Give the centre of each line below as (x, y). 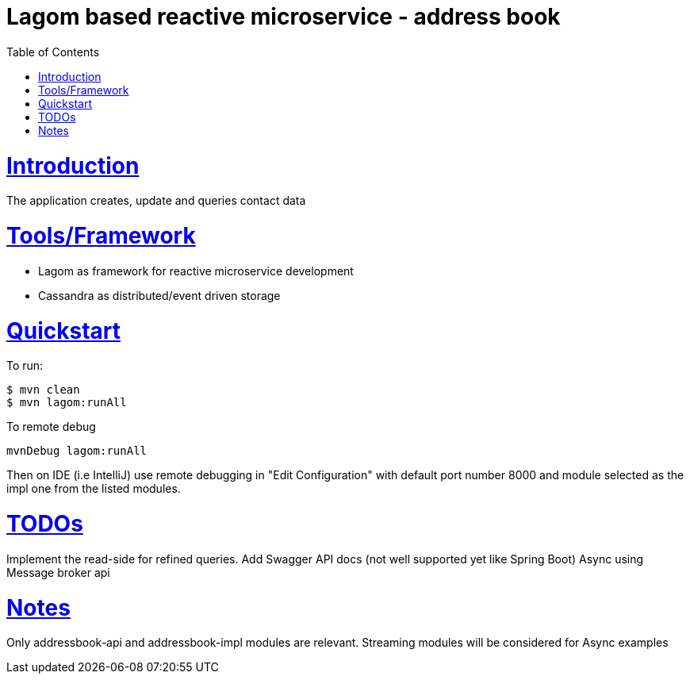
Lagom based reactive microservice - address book (284, 17)
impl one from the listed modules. (94, 489)
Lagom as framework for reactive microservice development (196, 271)
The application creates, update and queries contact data (156, 201)
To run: (25, 366)
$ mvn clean (43, 390)
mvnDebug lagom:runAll (77, 451)
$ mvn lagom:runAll (67, 403)
